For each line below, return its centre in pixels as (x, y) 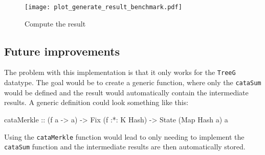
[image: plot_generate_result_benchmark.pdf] (103, 7)
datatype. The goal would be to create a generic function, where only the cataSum (133, 82)
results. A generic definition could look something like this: (96, 102)
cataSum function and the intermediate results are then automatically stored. (125, 147)
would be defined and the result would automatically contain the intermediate (126, 92)
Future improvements (62, 51)
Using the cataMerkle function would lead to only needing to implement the (124, 136)
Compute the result (55, 23)
